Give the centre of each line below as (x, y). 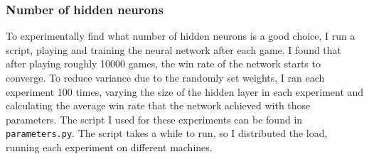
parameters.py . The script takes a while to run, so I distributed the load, (167, 133)
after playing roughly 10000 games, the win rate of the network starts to (163, 64)
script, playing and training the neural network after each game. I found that (174, 49)
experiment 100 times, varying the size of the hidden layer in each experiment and (185, 91)
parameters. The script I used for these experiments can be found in (154, 119)
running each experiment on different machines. (109, 147)
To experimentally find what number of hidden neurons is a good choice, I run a (181, 36)
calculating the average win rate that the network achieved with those (158, 105)
